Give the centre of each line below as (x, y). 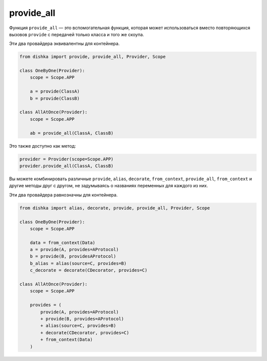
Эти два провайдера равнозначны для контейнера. (64, 195)
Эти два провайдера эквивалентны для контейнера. (64, 44)
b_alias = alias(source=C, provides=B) (78, 263)
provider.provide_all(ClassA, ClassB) (67, 166)
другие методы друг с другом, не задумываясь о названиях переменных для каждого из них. (109, 186)
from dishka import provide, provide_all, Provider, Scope (92, 57)
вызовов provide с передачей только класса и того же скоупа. (77, 34)
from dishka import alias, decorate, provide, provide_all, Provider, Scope (115, 208)
